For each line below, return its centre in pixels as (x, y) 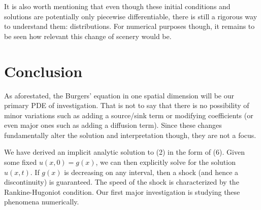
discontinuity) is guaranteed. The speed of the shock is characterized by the (122, 182)
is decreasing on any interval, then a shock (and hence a (151, 172)
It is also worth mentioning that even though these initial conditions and (117, 6)
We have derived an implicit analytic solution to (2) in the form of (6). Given (124, 152)
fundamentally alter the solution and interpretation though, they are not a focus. (130, 135)
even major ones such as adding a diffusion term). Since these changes (113, 125)
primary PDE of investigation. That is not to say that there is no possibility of (127, 105)
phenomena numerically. (42, 202)
